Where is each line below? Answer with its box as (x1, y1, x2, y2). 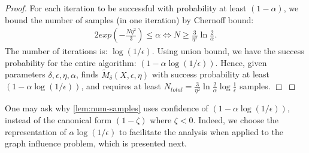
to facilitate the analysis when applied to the (119, 125, 283, 138)
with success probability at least (152, 68, 270, 80)
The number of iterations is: (5, 45, 108, 57)
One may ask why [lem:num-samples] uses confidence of (5, 102, 208, 114)
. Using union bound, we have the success (152, 45, 304, 57)
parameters (5, 68, 46, 80)
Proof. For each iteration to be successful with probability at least (5, 2, 247, 14)
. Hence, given (215, 56, 267, 68)
